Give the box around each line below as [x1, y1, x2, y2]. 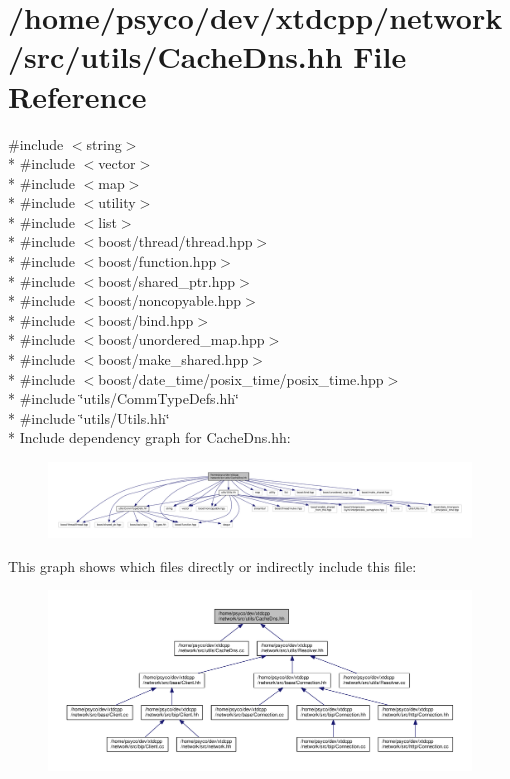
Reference [8, 75, 147, 116]
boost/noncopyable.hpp [98, 290, 242, 311]
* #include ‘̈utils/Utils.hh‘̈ [8, 407, 170, 428]
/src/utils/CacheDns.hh [8, 36, 343, 77]
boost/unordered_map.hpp [98, 329, 265, 350]
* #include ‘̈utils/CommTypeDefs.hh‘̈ [8, 388, 239, 409]
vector [98, 153, 136, 174]
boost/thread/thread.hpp [98, 231, 253, 252]
